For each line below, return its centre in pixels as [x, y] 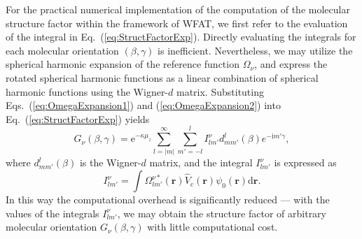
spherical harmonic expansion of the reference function [123, 64]
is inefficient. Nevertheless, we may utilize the [255, 50]
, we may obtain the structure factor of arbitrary [222, 213]
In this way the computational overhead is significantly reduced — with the [168, 200]
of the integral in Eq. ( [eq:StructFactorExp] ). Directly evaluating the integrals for [181, 37]
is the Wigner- [110, 162]
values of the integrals [53, 213]
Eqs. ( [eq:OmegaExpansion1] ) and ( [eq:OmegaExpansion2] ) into [143, 105]
